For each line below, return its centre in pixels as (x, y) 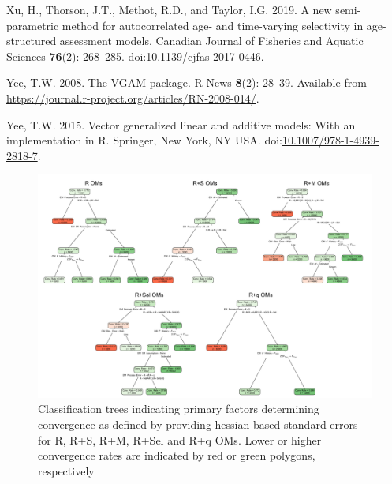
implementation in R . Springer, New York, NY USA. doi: (144, 140)
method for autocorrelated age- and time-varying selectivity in (213, 25)
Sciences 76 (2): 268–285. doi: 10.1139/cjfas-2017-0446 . (135, 56)
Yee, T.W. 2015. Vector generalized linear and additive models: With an (181, 124)
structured (32, 41)
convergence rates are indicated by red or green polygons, (177, 455)
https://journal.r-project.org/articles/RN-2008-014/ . (133, 98)
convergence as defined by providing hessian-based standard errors (198, 424)
